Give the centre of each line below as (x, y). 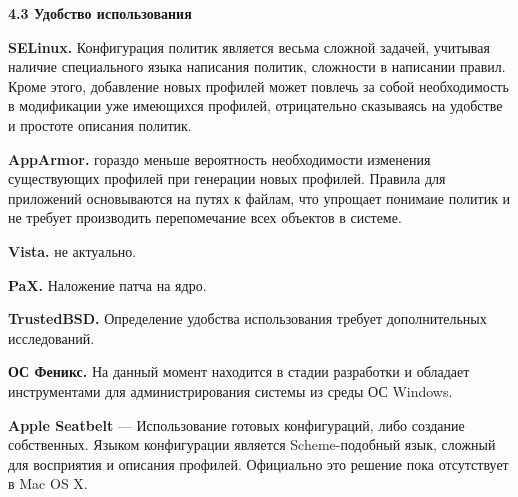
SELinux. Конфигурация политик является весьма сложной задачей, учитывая (249, 46)
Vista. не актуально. (72, 250)
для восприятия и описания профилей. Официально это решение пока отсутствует (258, 463)
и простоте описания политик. (100, 124)
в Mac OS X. (48, 483)
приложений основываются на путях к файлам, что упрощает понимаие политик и (259, 197)
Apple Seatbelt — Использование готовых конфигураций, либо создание (236, 424)
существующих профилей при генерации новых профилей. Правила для (227, 178)
